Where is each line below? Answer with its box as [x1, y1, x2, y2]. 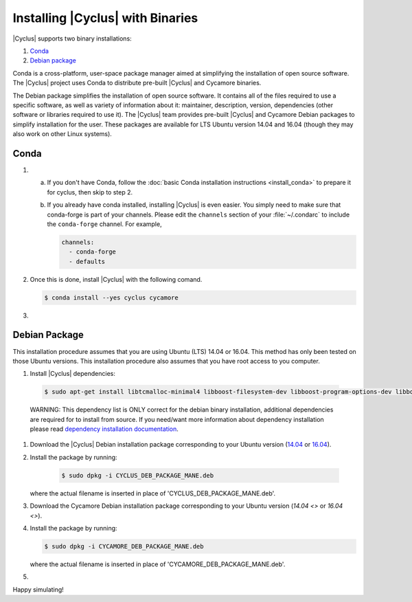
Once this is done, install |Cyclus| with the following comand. [30, 275, 203, 283]
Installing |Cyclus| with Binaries [12, 10, 198, 25]
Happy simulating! [12, 585, 65, 594]
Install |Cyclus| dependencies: [30, 370, 116, 378]
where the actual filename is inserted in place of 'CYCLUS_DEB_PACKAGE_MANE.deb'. [30, 489, 276, 498]
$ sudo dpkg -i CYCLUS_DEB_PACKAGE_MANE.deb [61, 471, 214, 479]
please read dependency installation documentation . [30, 425, 179, 433]
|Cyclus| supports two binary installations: [12, 34, 132, 43]
